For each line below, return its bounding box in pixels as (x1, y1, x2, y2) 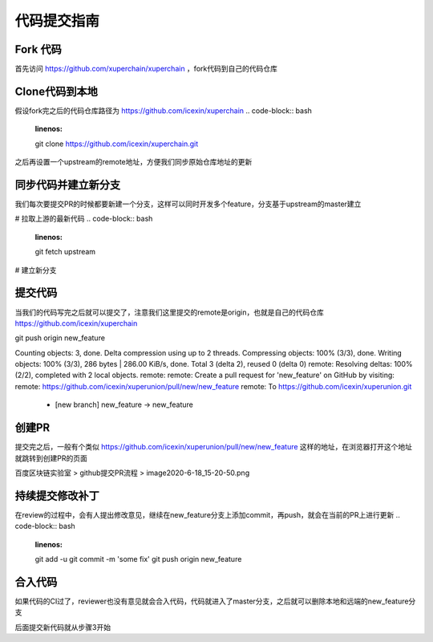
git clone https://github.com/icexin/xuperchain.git (34, 139, 199, 148)
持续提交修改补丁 (14, 489, 99, 502)
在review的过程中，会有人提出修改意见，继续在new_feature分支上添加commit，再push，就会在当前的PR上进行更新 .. (14, 510, 400, 519)
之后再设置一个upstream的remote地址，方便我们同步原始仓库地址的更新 (14, 157, 253, 167)
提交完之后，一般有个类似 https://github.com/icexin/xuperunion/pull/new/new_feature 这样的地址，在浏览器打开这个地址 (14, 442, 413, 452)
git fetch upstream (34, 247, 96, 257)
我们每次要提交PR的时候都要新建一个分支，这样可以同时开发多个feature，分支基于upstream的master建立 (14, 199, 362, 209)
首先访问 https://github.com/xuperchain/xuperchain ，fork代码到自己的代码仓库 (14, 64, 278, 74)
